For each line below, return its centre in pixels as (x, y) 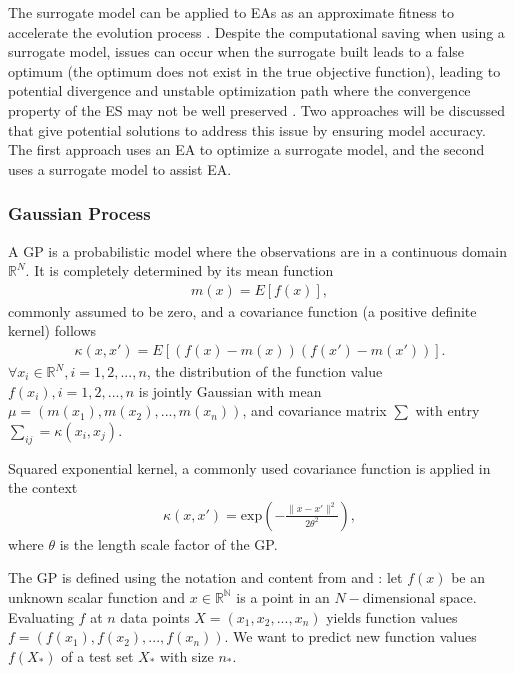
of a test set (97, 655)
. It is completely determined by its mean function (179, 270)
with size (186, 655)
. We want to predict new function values (350, 636)
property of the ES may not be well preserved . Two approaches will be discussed (256, 109)
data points (155, 616)
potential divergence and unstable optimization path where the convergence (239, 90)
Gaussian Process (79, 213)
